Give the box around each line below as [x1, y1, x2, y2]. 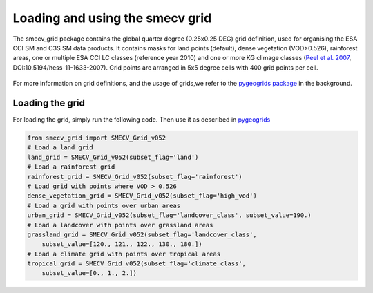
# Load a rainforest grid [27, 163, 115, 171]
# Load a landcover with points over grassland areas [27, 221, 213, 229]
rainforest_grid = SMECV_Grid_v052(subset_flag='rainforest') [27, 173, 242, 180]
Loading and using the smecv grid [12, 10, 212, 26]
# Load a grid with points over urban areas [27, 201, 181, 209]
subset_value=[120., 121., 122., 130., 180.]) [41, 240, 203, 248]
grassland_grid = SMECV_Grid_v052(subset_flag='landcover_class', [27, 230, 257, 238]
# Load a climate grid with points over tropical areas [27, 249, 221, 258]
